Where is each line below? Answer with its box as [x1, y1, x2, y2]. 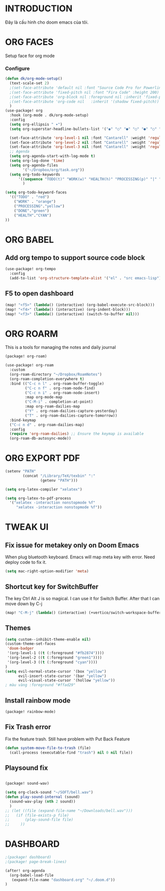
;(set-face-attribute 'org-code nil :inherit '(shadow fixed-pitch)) [9, 99, 160, 104]
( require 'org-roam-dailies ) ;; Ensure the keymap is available [9, 431, 144, 436]
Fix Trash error [5, 723, 51, 731]
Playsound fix [5, 764, 48, 772]
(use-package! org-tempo [5, 267, 56, 272]
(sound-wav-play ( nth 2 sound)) [9, 799, 76, 804]
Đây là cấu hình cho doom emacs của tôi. [5, 19, 89, 25]
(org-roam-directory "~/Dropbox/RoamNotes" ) [9, 372, 102, 377]
